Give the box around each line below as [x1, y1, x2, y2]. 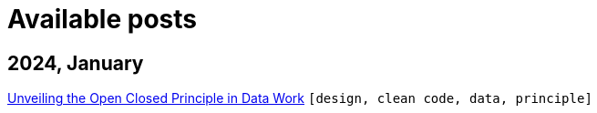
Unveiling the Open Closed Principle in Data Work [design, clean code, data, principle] [7, 90, 592, 107]
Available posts [7, 4, 197, 35]
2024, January [7, 51, 144, 75]
